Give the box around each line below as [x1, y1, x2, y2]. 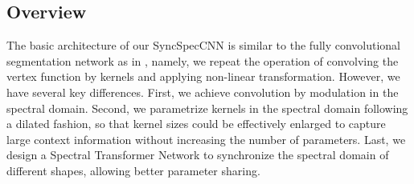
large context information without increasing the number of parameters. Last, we [6, 130, 406, 147]
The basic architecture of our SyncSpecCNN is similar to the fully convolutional [6, 37, 401, 54]
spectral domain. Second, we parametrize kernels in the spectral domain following [6, 99, 408, 116]
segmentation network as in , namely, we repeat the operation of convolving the [6, 52, 399, 69]
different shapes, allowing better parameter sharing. [6, 162, 260, 178]
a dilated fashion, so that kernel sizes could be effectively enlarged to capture [6, 115, 386, 132]
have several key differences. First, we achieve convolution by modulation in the [6, 83, 399, 100]
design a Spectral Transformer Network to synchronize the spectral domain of [6, 146, 389, 163]
